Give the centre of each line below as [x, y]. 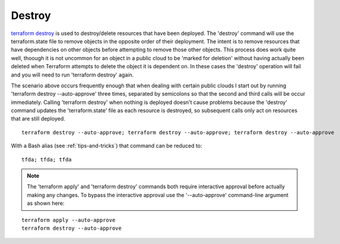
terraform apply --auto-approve [69, 220]
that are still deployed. [38, 119]
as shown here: [46, 203]
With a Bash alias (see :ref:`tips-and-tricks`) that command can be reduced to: [107, 146]
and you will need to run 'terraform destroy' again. [72, 75]
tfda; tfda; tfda [47, 159]
